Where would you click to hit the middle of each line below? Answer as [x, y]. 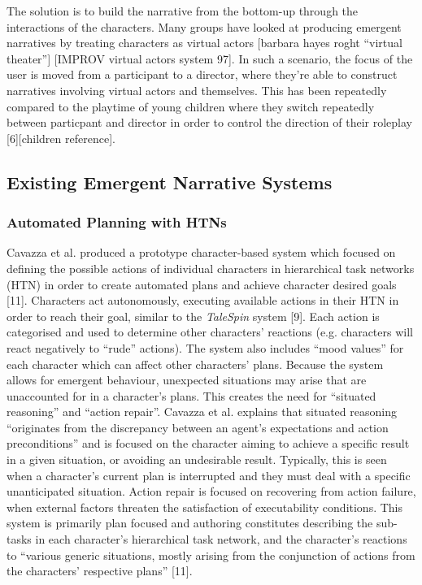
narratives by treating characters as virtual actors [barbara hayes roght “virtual [204, 43]
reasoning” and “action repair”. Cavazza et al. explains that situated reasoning [202, 412]
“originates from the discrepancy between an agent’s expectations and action [198, 427]
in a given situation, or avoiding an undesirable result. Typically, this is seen [197, 459]
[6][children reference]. [61, 138]
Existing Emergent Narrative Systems [170, 182]
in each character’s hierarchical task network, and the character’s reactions [221, 539]
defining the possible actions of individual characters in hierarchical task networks [211, 268]
